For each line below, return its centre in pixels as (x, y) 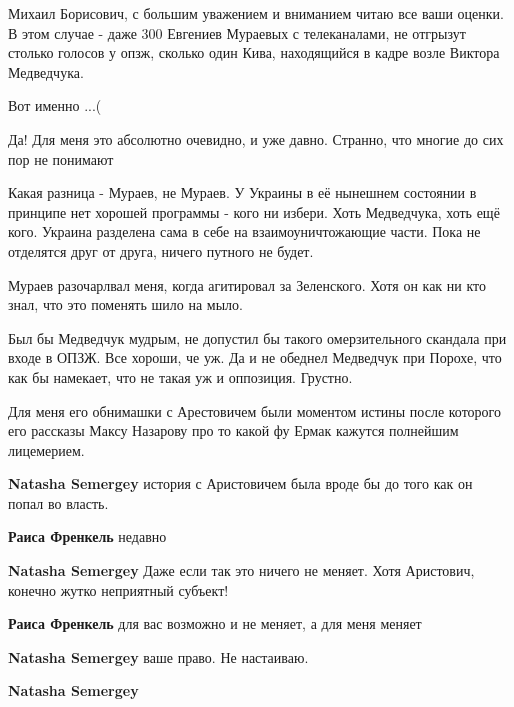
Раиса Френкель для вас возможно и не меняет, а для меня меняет (215, 623)
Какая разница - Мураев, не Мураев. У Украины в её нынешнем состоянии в (242, 192)
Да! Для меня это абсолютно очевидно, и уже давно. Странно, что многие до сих (256, 138)
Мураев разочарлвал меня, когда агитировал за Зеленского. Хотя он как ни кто (247, 284)
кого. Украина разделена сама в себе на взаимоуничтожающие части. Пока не (244, 231)
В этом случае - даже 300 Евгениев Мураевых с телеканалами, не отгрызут (237, 32)
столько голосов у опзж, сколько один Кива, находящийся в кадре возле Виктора (254, 52)
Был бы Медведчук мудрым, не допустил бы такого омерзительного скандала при (257, 337)
